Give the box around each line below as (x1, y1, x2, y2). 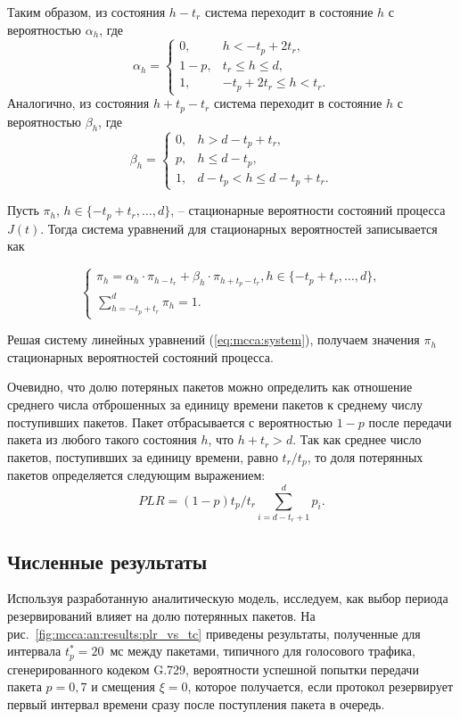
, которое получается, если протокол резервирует (187, 677, 454, 696)
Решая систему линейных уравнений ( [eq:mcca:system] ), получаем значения (7, 330, 420, 349)
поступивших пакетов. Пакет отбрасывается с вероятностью (7, 412, 333, 431)
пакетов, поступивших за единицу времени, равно (7, 447, 278, 466)
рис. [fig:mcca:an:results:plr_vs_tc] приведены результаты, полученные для (7, 624, 421, 642)
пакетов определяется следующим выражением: (7, 466, 266, 484)
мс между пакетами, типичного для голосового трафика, (110, 641, 415, 660)
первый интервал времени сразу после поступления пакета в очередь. (7, 694, 385, 713)
